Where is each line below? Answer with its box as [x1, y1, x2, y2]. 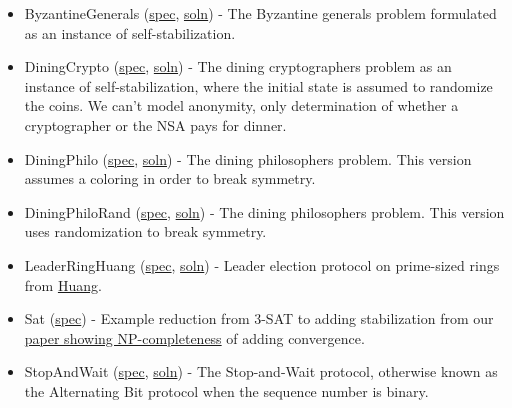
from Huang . [24, 274, 102, 295]
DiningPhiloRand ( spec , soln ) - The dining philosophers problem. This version [24, 201, 505, 222]
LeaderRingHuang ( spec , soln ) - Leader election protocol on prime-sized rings [24, 254, 500, 275]
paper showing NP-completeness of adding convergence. [24, 327, 365, 348]
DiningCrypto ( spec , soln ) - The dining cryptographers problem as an [24, 56, 452, 77]
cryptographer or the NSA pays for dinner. [24, 114, 287, 135]
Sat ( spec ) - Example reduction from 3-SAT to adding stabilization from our [24, 308, 494, 329]
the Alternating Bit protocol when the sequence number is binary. [24, 380, 429, 401]
